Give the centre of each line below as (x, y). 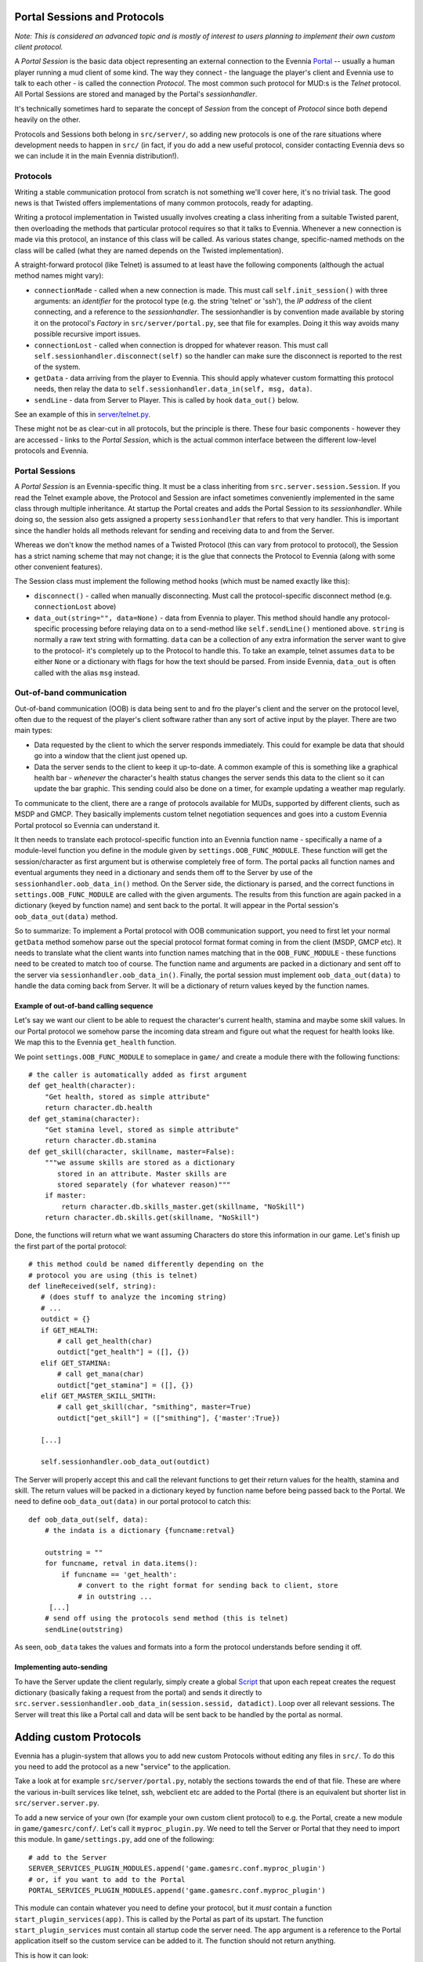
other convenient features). (58, 567)
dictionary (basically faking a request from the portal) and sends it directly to (138, 1692)
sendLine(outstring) (84, 1629)
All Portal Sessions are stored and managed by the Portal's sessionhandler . (136, 94)
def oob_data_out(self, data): (89, 1519)
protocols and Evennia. (52, 450)
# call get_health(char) (105, 1341)
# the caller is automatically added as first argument (138, 1075)
